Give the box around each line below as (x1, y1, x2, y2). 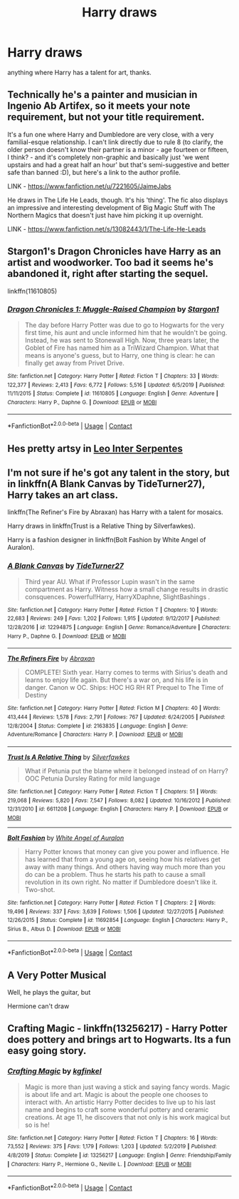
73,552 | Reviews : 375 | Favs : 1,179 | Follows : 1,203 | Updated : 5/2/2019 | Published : (7, 1143, 217, 1150)
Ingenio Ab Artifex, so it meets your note (7, 100, 191, 112)
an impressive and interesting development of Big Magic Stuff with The (7, 203, 216, 211)
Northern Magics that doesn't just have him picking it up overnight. (7, 211, 203, 219)
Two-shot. (24, 885, 55, 893)
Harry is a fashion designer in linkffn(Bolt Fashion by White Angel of (7, 536, 206, 544)
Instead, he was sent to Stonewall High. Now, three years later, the (24, 336, 220, 344)
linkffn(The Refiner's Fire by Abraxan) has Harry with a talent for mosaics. (7, 508, 224, 516)
